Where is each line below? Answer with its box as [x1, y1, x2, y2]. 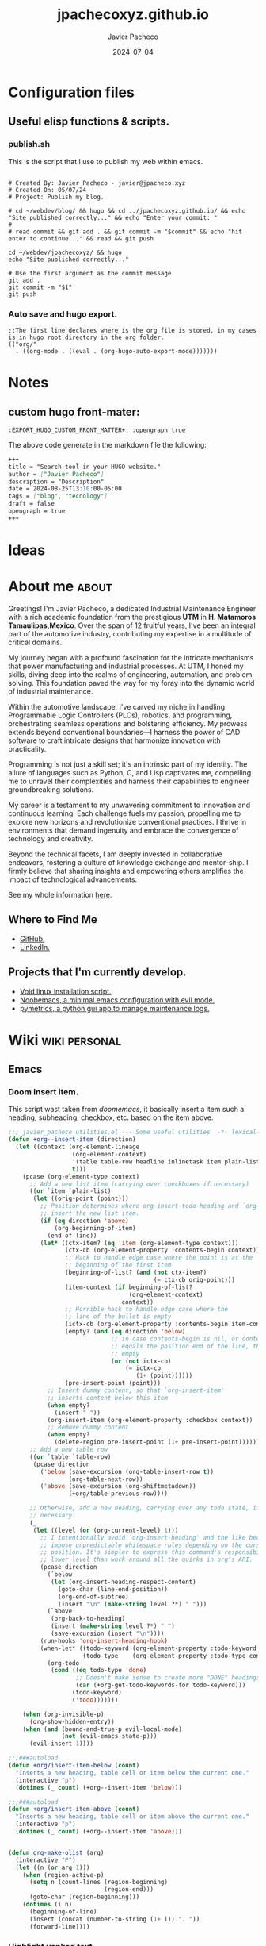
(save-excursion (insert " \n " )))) [50, 1629, 165, 1638]
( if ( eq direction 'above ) [40, 1217, 129, 1225]
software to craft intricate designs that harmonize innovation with [8, 736, 221, 745]
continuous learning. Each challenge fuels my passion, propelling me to [8, 808, 241, 818]
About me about [8, 578, 113, 596]
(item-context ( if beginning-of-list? [64, 1283, 193, 1291]
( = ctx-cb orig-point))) [153, 1275, 236, 1283]
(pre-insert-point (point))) [64, 1379, 161, 1387]
